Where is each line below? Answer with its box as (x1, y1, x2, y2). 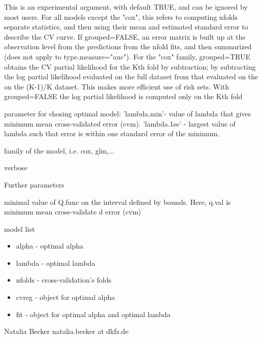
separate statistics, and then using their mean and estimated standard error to (4, 21, 248, 32)
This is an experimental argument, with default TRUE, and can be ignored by (4, 2, 248, 12)
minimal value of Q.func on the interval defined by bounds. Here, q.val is (4, 196, 231, 207)
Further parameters (4, 179, 64, 190)
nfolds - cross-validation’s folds (16, 274, 112, 285)
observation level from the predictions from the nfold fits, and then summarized (4, 41, 252, 52)
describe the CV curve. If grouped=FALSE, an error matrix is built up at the (4, 31, 246, 42)
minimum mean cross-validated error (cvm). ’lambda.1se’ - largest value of (4, 118, 236, 129)
